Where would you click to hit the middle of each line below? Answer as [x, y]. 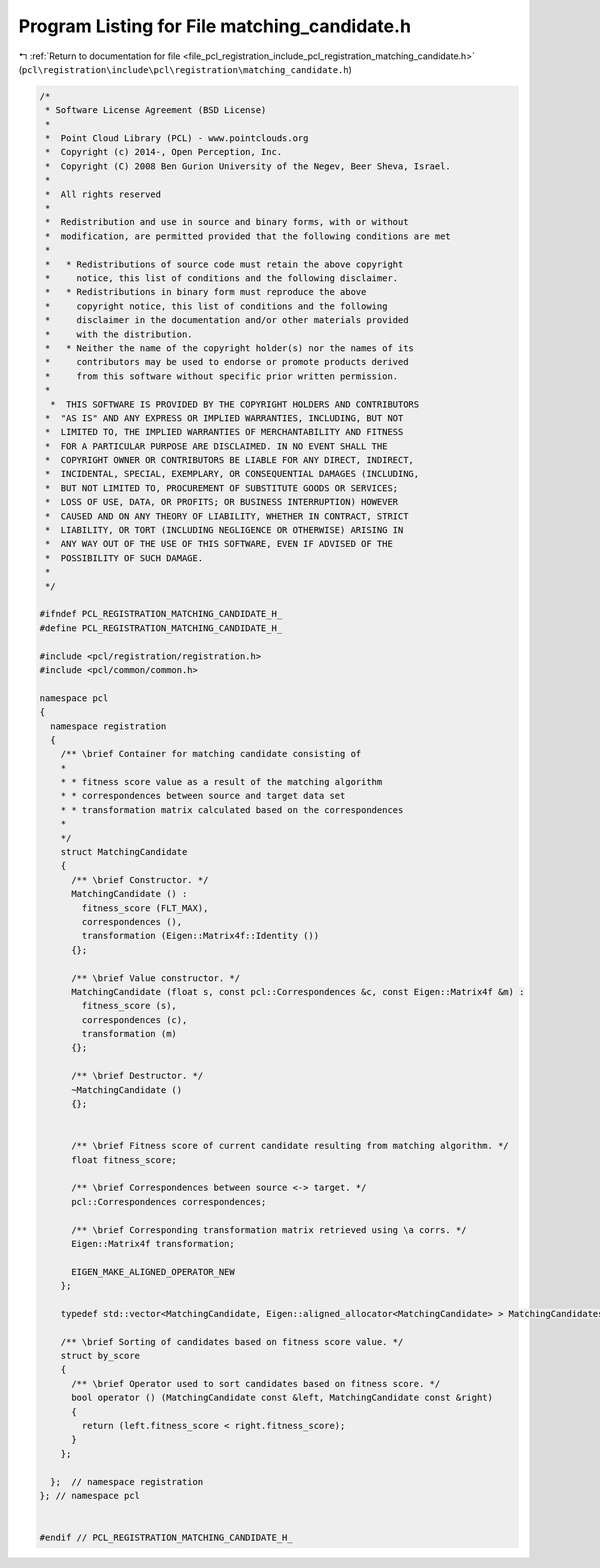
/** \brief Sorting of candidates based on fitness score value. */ [232, 1341]
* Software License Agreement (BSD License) [156, 110]
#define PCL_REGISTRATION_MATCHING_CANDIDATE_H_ [161, 628]
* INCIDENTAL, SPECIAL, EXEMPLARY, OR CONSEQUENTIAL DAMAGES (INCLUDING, [232, 474]
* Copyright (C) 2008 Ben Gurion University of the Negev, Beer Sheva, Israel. [248, 166]
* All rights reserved [103, 194]
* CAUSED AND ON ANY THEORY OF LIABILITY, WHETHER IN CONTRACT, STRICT [227, 516]
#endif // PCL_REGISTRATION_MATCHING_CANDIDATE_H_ [166, 1538]
